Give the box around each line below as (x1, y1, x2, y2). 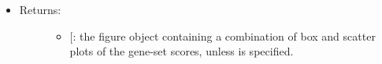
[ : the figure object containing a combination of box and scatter (69, 27, 376, 44)
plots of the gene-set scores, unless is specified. (69, 43, 294, 59)
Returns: (19, 2, 61, 17)
